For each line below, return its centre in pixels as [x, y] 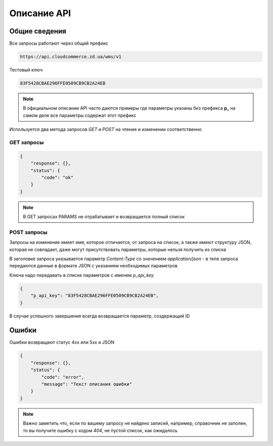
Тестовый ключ [26, 70]
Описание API [40, 13]
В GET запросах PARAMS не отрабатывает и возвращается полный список [104, 217]
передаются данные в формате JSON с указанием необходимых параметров [94, 266]
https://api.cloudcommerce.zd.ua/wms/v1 [71, 57]
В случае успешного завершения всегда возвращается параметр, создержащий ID [100, 316]
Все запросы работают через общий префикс [59, 44]
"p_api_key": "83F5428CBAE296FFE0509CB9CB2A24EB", [95, 296]
